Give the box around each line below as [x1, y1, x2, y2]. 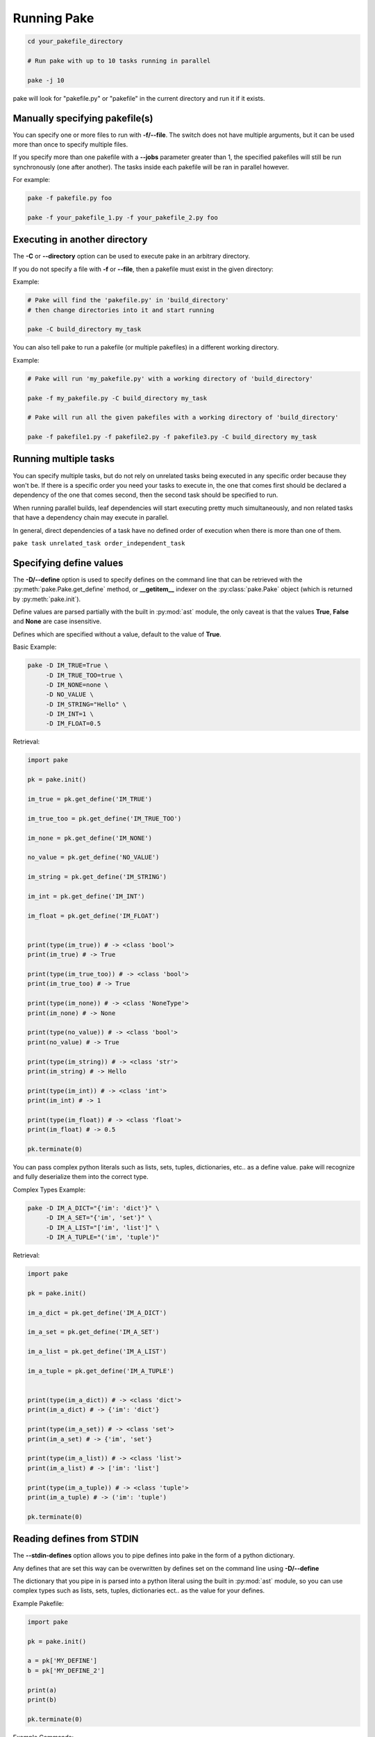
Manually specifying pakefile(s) [12, 112, 153, 124]
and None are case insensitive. [12, 617, 102, 625]
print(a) [27, 1686, 58, 1694]
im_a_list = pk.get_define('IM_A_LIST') [27, 1348, 167, 1356]
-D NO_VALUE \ [45, 691, 94, 698]
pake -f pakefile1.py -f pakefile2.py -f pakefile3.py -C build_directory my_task [27, 433, 317, 441]
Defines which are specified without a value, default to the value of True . [12, 629, 222, 639]
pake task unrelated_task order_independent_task [12, 539, 185, 547]
